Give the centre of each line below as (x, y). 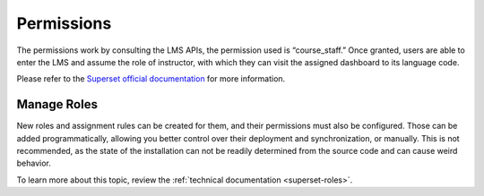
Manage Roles (57, 104)
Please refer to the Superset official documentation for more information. (151, 79)
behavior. (34, 163)
